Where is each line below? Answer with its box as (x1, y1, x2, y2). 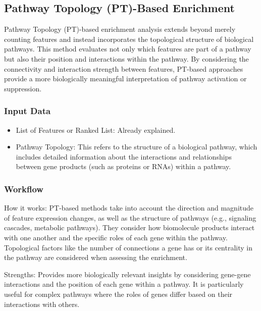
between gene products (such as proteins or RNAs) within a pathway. (16, 161, 231, 172)
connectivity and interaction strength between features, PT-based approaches (4, 63, 243, 74)
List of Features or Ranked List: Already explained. (16, 124, 176, 135)
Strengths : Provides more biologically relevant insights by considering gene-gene (4, 269, 251, 279)
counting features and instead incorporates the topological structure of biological (4, 33, 254, 44)
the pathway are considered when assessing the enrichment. (4, 252, 187, 263)
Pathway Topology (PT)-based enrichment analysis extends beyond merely (4, 24, 236, 34)
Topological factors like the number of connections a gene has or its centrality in (4, 242, 252, 252)
